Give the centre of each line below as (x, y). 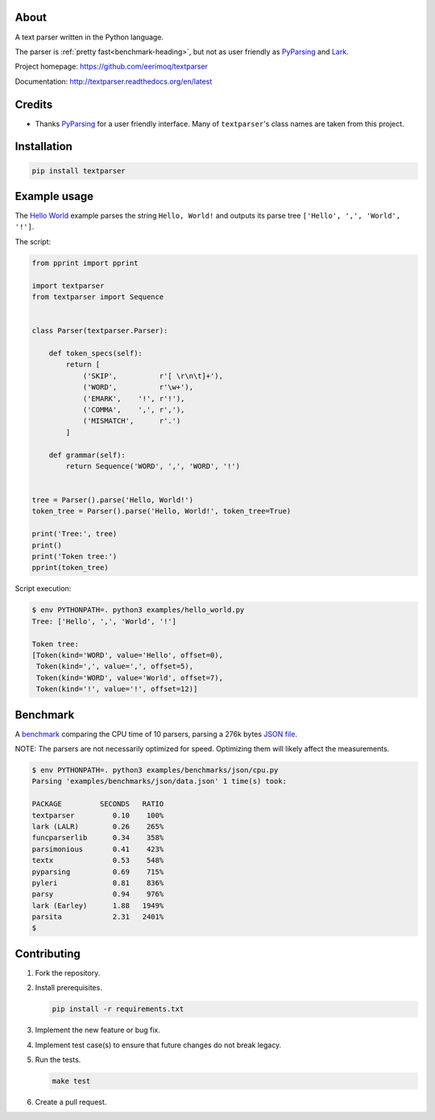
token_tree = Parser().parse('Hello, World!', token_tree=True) (162, 511)
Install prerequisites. (68, 988)
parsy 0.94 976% (98, 894)
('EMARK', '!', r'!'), (134, 398)
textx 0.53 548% (98, 860)
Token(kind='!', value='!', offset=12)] (117, 689)
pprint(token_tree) (70, 568)
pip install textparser (79, 171)
